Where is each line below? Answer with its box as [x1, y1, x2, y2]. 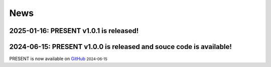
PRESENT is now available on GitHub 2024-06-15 [9, 55, 107, 62]
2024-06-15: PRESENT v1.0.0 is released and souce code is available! [9, 42, 232, 51]
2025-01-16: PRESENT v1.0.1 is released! [9, 26, 139, 35]
